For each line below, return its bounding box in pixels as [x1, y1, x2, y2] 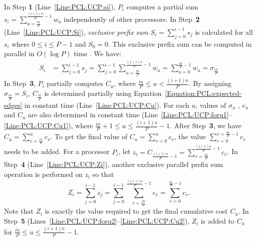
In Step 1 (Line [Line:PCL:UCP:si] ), [4, 1, 116, 11]
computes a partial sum [127, 1, 198, 11]
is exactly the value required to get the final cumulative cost [45, 206, 228, 216]
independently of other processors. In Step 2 [64, 13, 200, 24]
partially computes [47, 78, 104, 88]
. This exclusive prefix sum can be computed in [108, 38, 252, 49]
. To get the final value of [50, 131, 128, 142]
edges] [4, 99, 22, 110]
